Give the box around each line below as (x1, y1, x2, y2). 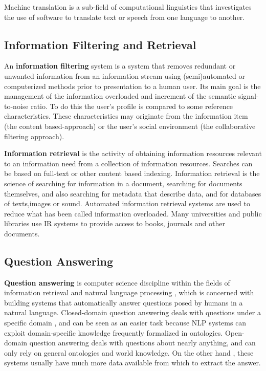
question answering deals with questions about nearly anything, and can (29, 337, 256, 348)
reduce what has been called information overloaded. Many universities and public (4, 208, 262, 219)
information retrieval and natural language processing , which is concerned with (4, 287, 254, 298)
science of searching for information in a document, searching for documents (4, 178, 242, 188)
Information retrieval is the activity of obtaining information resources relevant (4, 148, 262, 159)
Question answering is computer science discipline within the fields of (4, 277, 230, 288)
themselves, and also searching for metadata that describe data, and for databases (4, 188, 261, 199)
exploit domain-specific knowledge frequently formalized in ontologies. (4, 327, 223, 338)
